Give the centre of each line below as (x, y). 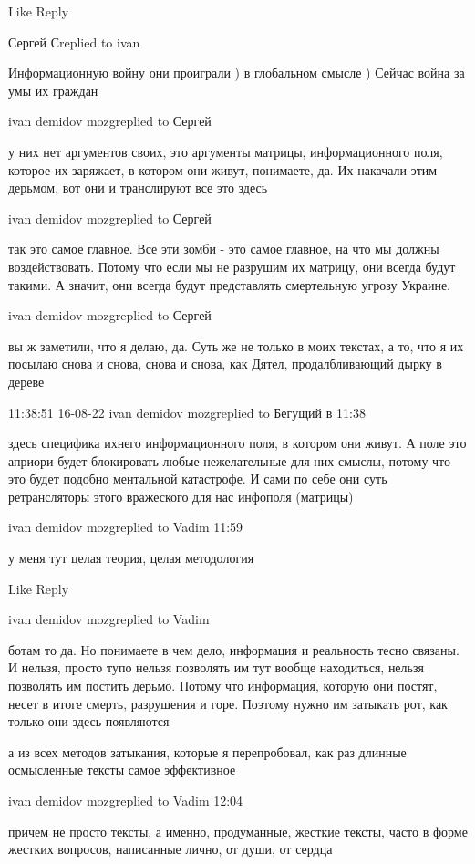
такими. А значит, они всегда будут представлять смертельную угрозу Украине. (230, 284)
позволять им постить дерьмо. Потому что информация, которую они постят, (223, 686)
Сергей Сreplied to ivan (74, 42)
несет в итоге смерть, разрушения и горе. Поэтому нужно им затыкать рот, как (228, 703)
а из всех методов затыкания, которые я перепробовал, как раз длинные (207, 751)
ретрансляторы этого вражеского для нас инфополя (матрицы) (181, 496)
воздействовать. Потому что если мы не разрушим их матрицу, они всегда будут (232, 266)
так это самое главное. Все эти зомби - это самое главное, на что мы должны (224, 249)
